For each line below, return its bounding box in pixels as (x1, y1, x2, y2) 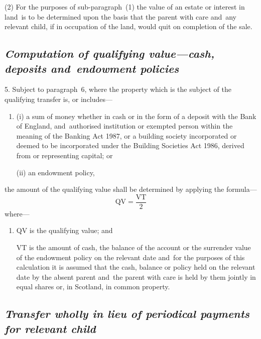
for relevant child (5, 320, 96, 336)
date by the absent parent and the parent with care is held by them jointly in (16, 271, 256, 282)
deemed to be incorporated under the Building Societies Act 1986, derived (16, 140, 244, 151)
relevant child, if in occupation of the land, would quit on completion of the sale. (5, 21, 252, 32)
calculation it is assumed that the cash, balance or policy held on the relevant (16, 262, 255, 272)
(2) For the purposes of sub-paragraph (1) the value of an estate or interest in (5, 2, 245, 12)
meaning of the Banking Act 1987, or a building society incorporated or (16, 130, 237, 141)
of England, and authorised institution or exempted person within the (16, 121, 233, 131)
